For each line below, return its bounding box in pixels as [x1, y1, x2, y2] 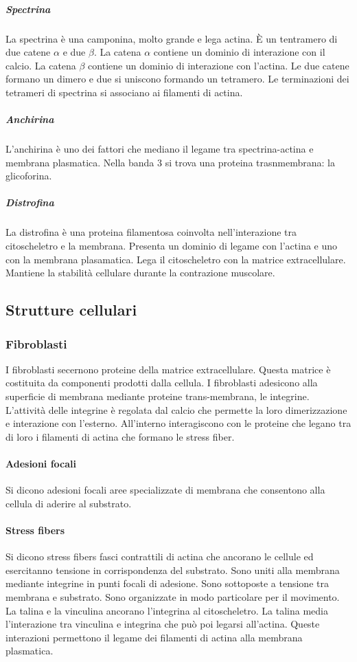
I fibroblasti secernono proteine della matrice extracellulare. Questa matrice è [5, 362, 331, 376]
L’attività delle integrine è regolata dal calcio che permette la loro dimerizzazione [5, 402, 347, 417]
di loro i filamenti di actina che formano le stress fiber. [5, 429, 235, 443]
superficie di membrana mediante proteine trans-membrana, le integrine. [5, 389, 310, 403]
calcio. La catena [5, 58, 76, 72]
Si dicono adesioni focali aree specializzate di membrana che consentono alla [5, 483, 325, 497]
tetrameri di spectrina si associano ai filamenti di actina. [5, 85, 243, 99]
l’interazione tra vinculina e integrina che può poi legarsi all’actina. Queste [5, 617, 320, 631]
